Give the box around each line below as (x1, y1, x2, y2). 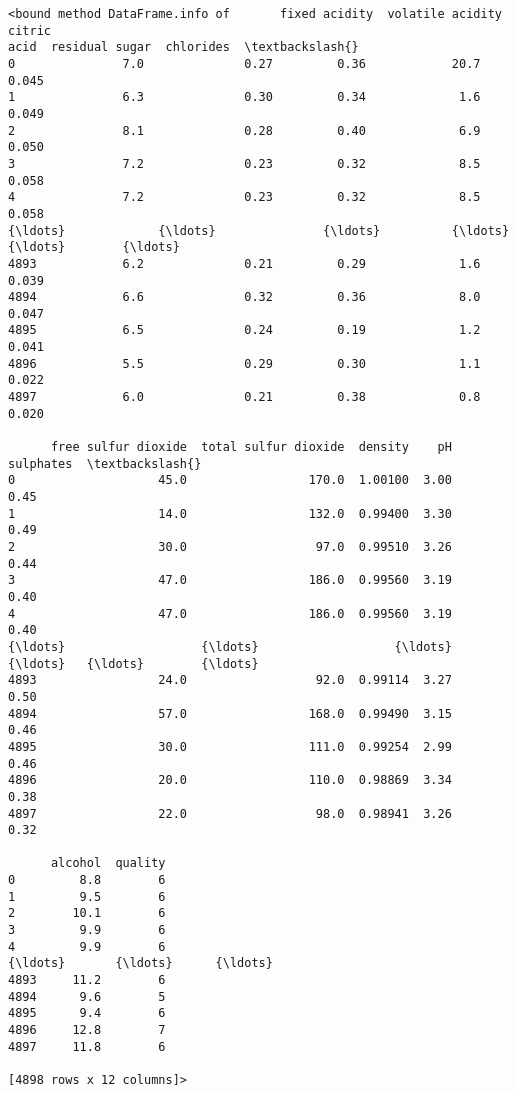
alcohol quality (50, 856, 166, 871)
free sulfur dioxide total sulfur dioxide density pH (50, 440, 452, 455)
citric (8, 23, 51, 38)
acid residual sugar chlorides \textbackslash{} (8, 40, 359, 55)
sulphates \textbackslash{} (8, 456, 202, 471)
